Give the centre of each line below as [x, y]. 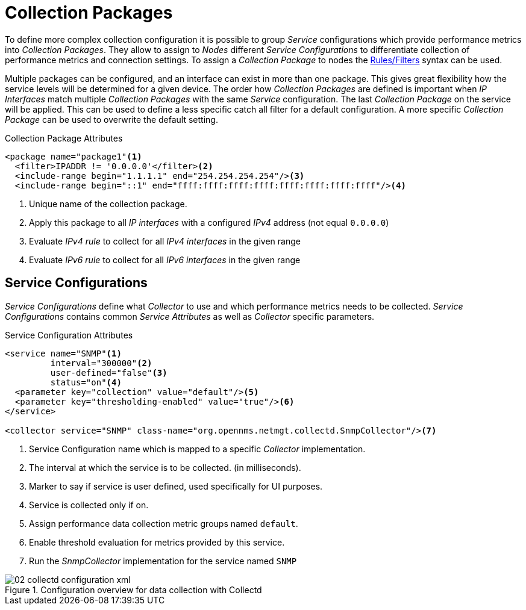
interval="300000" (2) [101, 363]
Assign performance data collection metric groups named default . [164, 523]
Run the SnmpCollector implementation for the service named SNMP [163, 561]
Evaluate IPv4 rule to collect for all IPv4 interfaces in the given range [165, 241]
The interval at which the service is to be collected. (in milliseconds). [165, 467]
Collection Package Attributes [64, 138]
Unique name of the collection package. [108, 204]
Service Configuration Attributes [69, 335]
